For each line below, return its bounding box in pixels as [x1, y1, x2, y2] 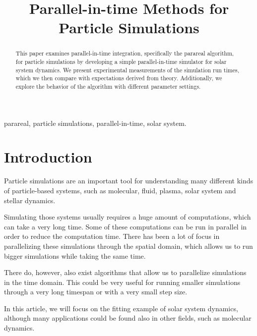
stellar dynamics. [4, 195, 56, 205]
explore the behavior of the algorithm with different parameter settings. [15, 82, 201, 90]
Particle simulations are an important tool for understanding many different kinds [4, 175, 254, 186]
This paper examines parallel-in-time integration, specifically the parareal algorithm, [15, 49, 234, 57]
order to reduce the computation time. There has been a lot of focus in [4, 231, 220, 241]
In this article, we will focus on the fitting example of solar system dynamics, [4, 303, 238, 313]
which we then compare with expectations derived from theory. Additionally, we [15, 74, 222, 82]
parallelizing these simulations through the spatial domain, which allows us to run [4, 240, 253, 251]
